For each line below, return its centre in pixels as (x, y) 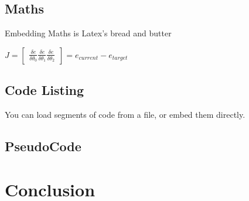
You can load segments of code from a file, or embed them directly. (125, 114)
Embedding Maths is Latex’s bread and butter (88, 33)
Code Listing (45, 90)
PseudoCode (43, 146)
